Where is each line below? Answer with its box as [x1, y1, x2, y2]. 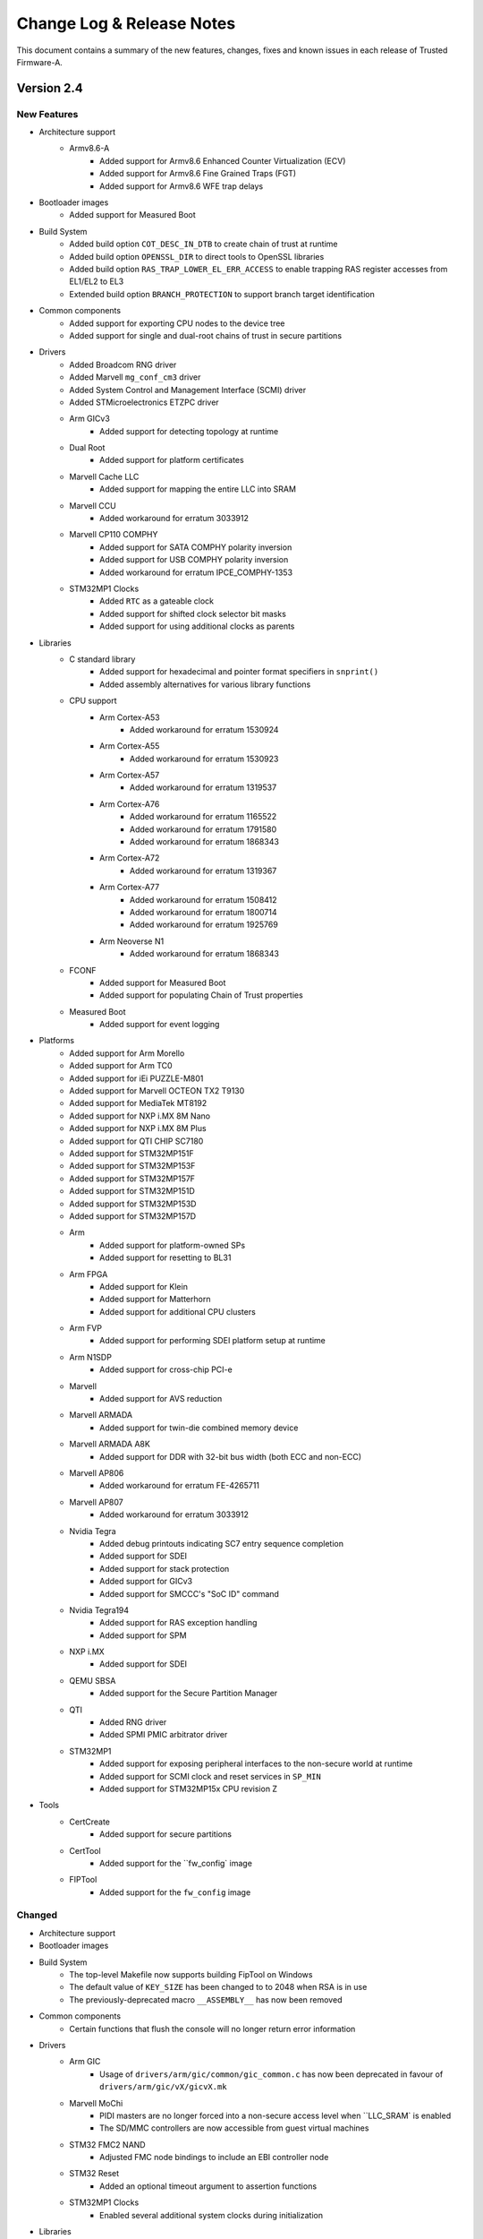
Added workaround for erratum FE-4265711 [99, 1480, 259, 1491]
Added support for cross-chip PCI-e [99, 1364, 233, 1375]
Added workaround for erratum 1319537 [130, 782, 277, 793]
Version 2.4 [16, 81, 84, 96]
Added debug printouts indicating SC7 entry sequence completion [99, 1538, 344, 1548]
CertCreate [69, 1816, 111, 1827]
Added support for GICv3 [99, 1576, 193, 1587]
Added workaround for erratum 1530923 [130, 753, 279, 764]
